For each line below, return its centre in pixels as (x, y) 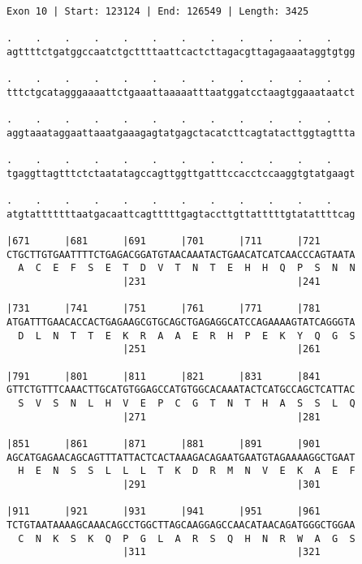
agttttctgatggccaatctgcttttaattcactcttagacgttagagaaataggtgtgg (181, 52)
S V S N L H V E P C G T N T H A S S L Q (187, 404)
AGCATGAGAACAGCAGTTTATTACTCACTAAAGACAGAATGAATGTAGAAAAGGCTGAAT (181, 457)
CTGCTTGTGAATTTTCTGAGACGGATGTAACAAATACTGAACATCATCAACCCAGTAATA (181, 254)
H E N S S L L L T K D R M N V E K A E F (187, 471)
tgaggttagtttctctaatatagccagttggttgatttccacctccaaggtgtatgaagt (181, 173)
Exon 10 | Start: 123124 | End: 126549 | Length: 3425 (158, 11)
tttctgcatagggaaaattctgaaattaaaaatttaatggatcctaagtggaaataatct (181, 92)
